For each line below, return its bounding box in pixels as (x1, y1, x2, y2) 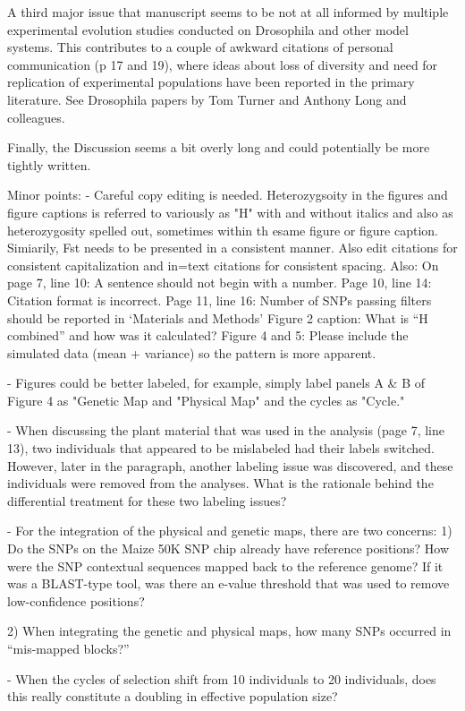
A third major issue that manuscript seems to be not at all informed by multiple (7, 3, 449, 21)
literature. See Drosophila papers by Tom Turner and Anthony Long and (7, 90, 407, 108)
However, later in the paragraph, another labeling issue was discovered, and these (7, 456, 453, 475)
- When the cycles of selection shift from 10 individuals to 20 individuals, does (7, 669, 436, 688)
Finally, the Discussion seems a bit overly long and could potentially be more (7, 138, 430, 157)
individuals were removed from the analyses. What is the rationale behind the (7, 474, 434, 493)
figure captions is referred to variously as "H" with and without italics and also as (7, 202, 453, 221)
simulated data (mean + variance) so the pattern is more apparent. (7, 343, 376, 362)
